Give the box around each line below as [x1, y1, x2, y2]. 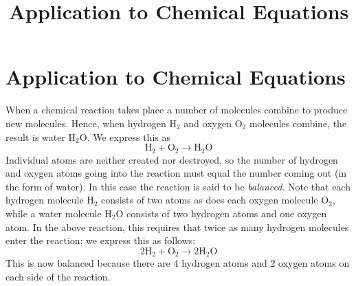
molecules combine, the [249, 115, 347, 130]
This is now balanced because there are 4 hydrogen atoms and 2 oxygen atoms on [5, 256, 350, 270]
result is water [5, 129, 65, 144]
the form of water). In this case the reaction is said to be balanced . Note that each [5, 179, 351, 193]
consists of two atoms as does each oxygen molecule [101, 192, 318, 207]
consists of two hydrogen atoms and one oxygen [126, 206, 327, 220]
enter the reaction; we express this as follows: [5, 233, 196, 247]
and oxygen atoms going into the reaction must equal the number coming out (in [5, 166, 347, 180]
